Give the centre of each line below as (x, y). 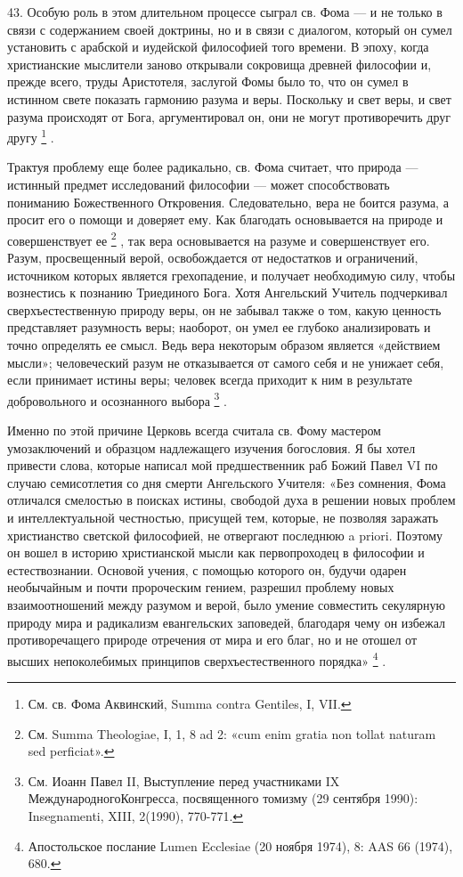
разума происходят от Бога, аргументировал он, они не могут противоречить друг (229, 116)
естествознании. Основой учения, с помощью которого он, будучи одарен (207, 569)
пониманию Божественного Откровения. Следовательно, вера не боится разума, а (228, 202)
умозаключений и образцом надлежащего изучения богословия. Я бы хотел (211, 447)
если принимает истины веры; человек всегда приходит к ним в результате (210, 380)
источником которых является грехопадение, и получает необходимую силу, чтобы (231, 275)
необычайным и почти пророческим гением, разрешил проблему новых (201, 587)
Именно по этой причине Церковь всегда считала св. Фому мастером (194, 430)
